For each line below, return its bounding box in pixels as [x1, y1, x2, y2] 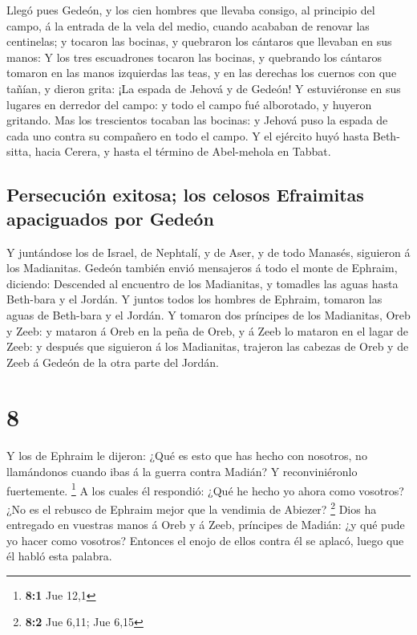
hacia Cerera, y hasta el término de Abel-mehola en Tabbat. [34, 143, 331, 160]
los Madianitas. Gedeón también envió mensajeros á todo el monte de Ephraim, [6, 259, 398, 276]
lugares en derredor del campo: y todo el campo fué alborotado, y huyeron [6, 96, 372, 112]
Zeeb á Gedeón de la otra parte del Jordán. [6, 353, 219, 370]
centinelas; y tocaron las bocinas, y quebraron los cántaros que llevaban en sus [6, 33, 392, 50]
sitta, [6, 143, 32, 160]
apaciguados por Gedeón [6, 206, 214, 230]
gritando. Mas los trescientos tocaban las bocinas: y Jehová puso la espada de [6, 112, 388, 128]
